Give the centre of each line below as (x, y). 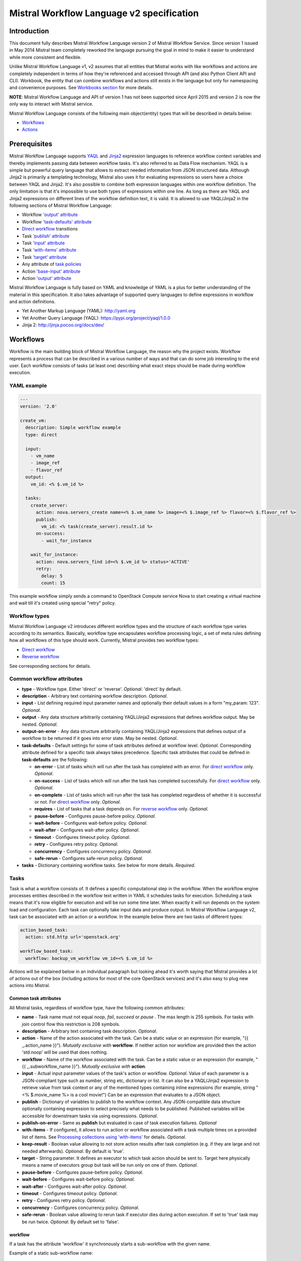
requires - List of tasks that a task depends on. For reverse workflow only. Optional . (122, 809)
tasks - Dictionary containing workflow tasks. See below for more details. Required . (109, 866)
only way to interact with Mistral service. (51, 104)
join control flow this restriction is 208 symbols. (71, 1024)
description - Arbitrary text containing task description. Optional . (90, 1031)
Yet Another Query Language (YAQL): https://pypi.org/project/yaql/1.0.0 (96, 318)
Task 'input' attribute (43, 243)
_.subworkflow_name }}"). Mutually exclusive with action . (87, 1066)
